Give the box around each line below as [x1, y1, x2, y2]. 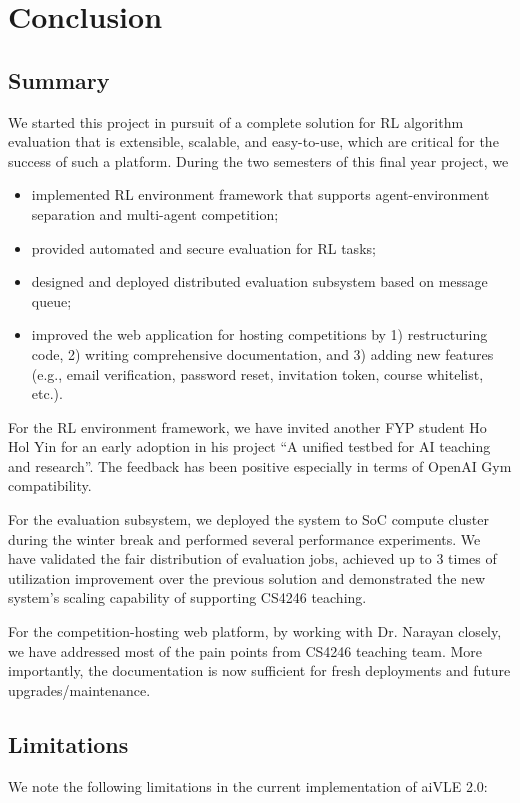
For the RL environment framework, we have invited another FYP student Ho [8, 416, 487, 437]
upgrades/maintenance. [8, 679, 151, 700]
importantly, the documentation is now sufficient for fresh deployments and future [8, 660, 511, 681]
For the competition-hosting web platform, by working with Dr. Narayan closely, [8, 621, 502, 642]
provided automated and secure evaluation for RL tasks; [31, 237, 376, 258]
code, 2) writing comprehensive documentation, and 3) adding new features [31, 343, 494, 364]
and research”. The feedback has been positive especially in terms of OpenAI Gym [8, 455, 512, 476]
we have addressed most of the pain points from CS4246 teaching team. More [8, 640, 483, 661]
